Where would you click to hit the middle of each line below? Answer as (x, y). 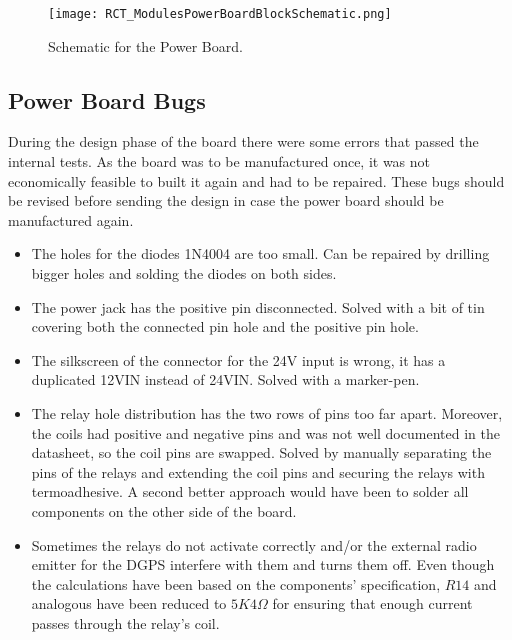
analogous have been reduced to (129, 603)
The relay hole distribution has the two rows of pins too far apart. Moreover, (267, 412)
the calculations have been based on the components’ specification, (236, 583)
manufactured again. (71, 219)
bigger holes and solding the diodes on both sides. (184, 273)
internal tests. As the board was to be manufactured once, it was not (219, 161)
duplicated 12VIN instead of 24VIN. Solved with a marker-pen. (225, 379)
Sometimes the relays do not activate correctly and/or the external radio (254, 544)
